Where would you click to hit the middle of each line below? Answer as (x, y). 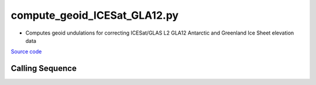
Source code (26, 52)
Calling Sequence (44, 68)
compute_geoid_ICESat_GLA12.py (95, 15)
